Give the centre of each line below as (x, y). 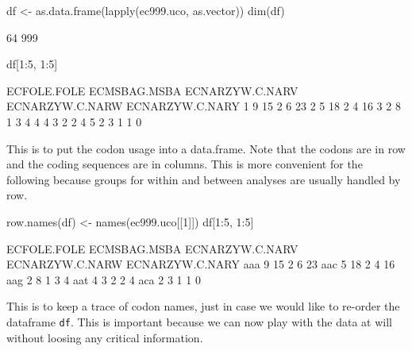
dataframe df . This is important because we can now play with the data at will (199, 321)
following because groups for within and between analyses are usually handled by (204, 179)
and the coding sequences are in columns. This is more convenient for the (185, 164)
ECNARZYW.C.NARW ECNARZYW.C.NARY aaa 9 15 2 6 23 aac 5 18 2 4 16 (201, 264)
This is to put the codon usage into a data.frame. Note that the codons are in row (206, 148)
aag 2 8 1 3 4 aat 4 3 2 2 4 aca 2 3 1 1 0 (104, 279)
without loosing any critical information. (105, 337)
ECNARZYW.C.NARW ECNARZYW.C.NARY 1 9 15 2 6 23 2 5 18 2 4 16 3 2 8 (204, 106)
